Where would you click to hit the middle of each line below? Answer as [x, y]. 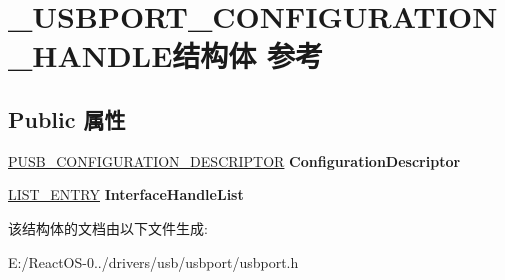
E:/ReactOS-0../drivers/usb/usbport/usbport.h [153, 261]
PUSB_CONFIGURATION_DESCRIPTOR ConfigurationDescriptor [234, 160]
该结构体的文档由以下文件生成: [108, 227]
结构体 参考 [248, 55]
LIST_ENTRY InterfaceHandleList [126, 194]
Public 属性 [67, 118]
